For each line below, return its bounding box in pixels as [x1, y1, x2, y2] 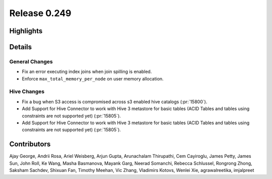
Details [9, 43, 32, 51]
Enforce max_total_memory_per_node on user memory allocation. [22, 75, 164, 81]
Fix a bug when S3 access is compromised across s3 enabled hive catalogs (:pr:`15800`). [22, 99, 208, 105]
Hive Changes [9, 88, 45, 95]
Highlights [9, 27, 43, 35]
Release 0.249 [9, 8, 72, 19]
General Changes [9, 58, 53, 65]
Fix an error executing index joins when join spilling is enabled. [22, 68, 152, 75]
